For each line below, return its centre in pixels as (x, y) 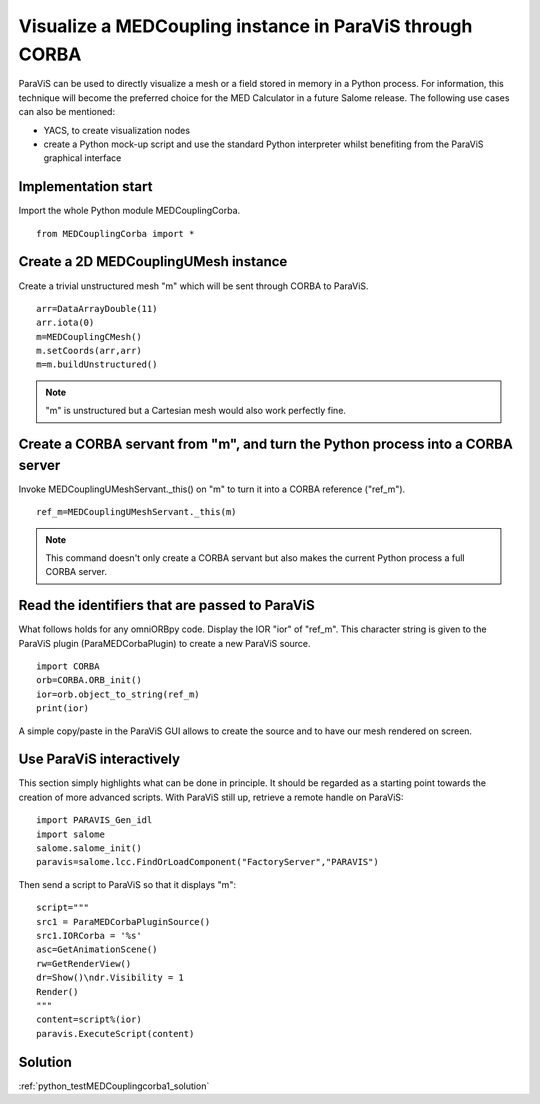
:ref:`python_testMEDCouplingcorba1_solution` (114, 1086)
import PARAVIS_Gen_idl (94, 820)
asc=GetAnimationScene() (97, 949)
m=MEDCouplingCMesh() (89, 336)
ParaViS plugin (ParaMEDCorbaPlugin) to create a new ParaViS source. (164, 643)
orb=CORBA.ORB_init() (89, 680)
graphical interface (82, 158)
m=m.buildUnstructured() (97, 364)
